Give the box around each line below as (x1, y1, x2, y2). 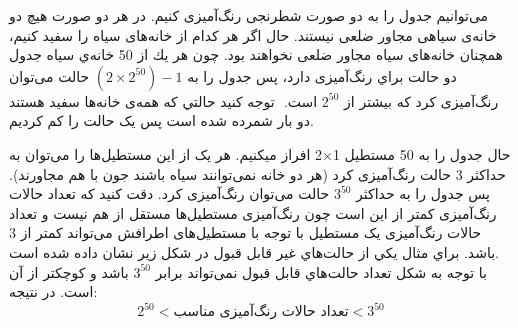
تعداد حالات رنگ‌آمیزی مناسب (173, 305, 349, 320)
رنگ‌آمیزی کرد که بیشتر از (344, 90, 499, 111)
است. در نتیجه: (9, 281, 98, 302)
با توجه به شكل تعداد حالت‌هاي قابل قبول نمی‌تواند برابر (155, 261, 487, 282)
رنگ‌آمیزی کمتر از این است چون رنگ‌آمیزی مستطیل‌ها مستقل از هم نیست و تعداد (9, 202, 497, 223)
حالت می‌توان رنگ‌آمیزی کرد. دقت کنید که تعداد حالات (9, 183, 330, 204)
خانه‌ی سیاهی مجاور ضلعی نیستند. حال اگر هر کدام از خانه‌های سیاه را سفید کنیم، (9, 24, 497, 45)
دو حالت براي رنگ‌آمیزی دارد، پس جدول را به (187, 65, 457, 86)
